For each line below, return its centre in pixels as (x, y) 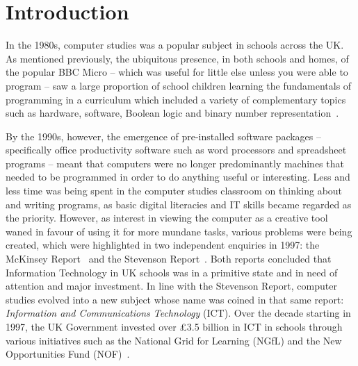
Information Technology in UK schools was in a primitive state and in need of (172, 272)
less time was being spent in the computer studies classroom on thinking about (174, 191)
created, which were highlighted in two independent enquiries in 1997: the (163, 245)
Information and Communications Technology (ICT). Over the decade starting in (178, 313)
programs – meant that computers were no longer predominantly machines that (175, 163)
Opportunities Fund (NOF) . (68, 354)
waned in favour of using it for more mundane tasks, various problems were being (179, 231)
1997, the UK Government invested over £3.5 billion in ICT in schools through (174, 326)
